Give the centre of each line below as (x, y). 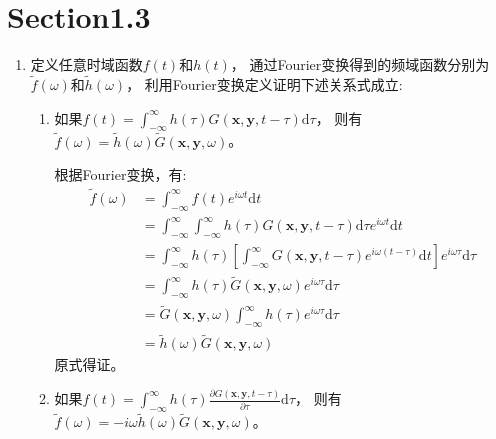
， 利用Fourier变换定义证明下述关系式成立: (264, 83)
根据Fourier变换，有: (120, 174)
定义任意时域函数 (86, 64)
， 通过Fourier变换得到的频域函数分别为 (360, 64)
